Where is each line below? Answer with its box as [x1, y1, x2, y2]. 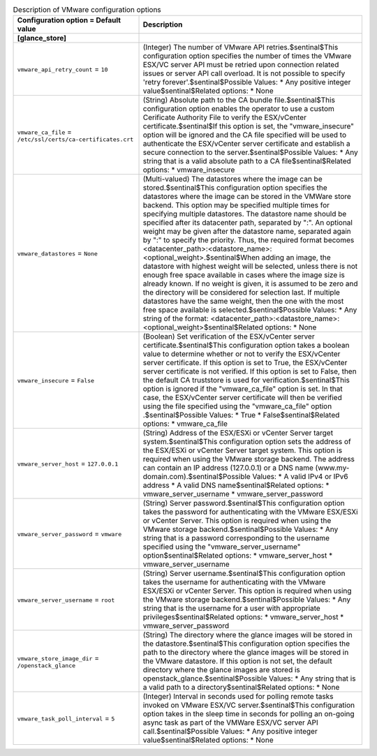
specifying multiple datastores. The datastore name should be [142, 209, 347, 219]
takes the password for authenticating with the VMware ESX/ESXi [142, 507, 359, 517]
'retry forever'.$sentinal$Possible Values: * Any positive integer [142, 77, 351, 87]
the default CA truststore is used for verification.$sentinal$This [142, 376, 350, 385]
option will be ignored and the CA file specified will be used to [142, 130, 347, 140]
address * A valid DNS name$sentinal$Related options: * [142, 480, 330, 490]
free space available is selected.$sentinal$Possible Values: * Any [142, 305, 357, 315]
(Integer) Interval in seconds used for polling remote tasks [142, 692, 334, 702]
